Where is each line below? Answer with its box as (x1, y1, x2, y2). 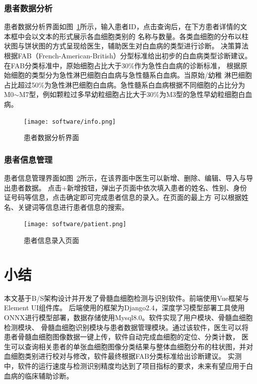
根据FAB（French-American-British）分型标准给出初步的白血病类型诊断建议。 (4, 50, 252, 60)
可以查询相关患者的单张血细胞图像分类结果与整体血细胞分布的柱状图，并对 (10, 341, 253, 351)
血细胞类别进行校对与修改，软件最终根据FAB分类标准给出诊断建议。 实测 (4, 351, 242, 361)
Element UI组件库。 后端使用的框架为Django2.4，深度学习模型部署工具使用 (4, 302, 245, 313)
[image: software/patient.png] (24, 221, 127, 228)
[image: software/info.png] (24, 118, 116, 125)
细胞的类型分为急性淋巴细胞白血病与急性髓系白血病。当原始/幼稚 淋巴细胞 (10, 70, 252, 80)
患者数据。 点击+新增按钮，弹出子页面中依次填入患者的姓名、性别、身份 (10, 182, 247, 192)
